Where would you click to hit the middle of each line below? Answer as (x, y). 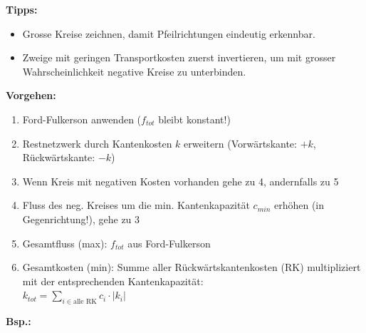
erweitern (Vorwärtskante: (240, 143)
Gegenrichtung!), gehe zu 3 (81, 219)
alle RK (85, 302)
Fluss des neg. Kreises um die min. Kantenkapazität (136, 205)
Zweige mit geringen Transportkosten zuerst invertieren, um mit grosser (179, 57)
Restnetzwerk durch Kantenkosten (97, 143)
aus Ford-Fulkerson (169, 243)
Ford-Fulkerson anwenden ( (82, 119)
